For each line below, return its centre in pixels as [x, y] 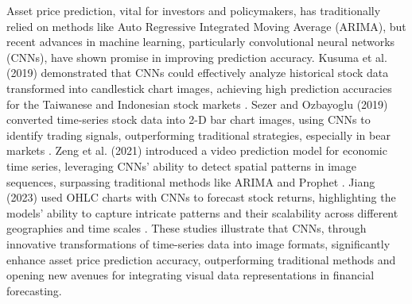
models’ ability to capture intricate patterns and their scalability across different [202, 212]
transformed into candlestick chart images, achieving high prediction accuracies [199, 88]
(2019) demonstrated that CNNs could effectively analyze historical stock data [198, 73]
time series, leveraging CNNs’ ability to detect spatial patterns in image [181, 165]
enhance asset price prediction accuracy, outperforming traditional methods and [201, 259]
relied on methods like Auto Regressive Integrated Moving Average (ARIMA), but [206, 26]
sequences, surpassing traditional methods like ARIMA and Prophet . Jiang [191, 181]
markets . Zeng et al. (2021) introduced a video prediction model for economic [197, 150]
